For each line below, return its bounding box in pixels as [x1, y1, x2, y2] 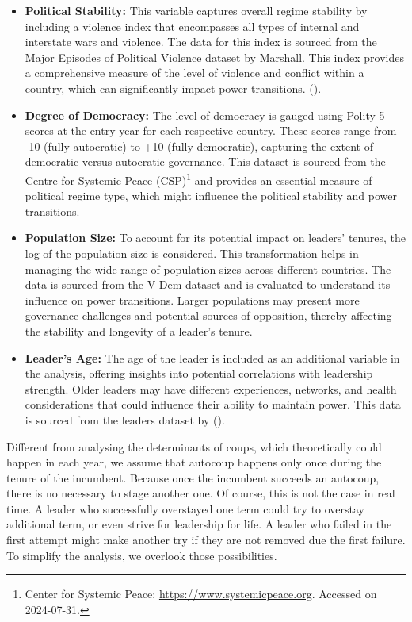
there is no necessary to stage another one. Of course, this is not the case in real [6, 485, 395, 501]
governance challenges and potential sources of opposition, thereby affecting [25, 307, 392, 324]
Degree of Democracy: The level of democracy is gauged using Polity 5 [25, 106, 385, 123]
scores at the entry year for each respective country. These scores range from [25, 122, 397, 139]
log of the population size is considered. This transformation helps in [25, 244, 359, 261]
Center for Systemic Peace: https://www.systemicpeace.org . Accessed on [25, 586, 377, 602]
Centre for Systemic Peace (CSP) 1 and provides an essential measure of [25, 169, 372, 188]
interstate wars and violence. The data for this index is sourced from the [25, 33, 377, 50]
